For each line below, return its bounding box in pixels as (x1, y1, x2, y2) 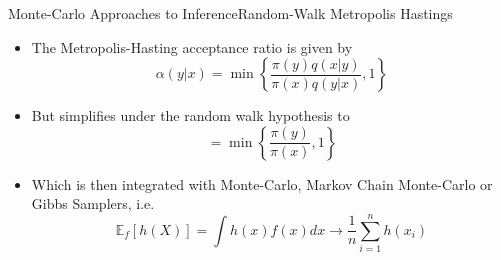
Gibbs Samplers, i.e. (31, 193, 155, 214)
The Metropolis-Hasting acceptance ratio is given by (31, 36, 353, 57)
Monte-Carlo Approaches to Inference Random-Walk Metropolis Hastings (8, 3, 453, 23)
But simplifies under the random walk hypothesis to (31, 105, 350, 126)
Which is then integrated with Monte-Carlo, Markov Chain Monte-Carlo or (31, 173, 493, 194)
